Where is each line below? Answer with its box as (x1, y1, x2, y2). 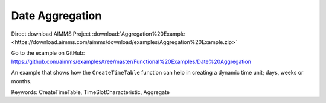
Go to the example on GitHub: (11, 49, 85, 57)
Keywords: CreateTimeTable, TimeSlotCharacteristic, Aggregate (11, 88, 170, 96)
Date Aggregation (11, 9, 102, 22)
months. (11, 77, 32, 84)
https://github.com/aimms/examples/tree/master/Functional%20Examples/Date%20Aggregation (11, 58, 252, 65)
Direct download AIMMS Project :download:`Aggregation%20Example (11, 30, 185, 37)
